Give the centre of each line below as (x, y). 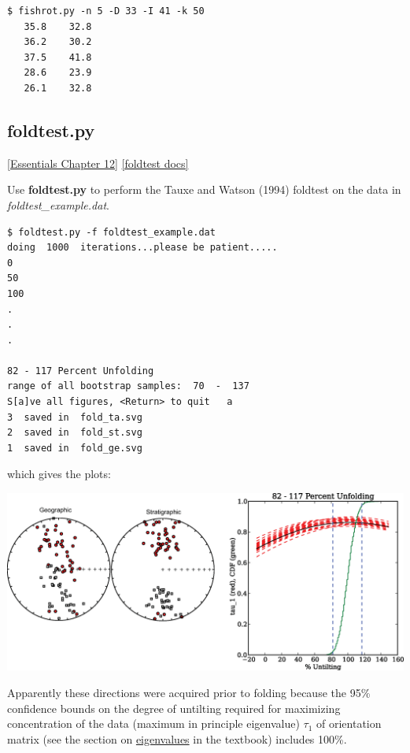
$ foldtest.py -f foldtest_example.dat (111, 232)
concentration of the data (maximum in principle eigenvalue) (153, 723)
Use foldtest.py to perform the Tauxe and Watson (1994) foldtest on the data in (204, 189)
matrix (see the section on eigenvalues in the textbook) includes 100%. (177, 738)
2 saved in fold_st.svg (75, 433)
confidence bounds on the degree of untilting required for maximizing (174, 708)
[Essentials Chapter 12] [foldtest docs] (98, 163)
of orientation (349, 723)
